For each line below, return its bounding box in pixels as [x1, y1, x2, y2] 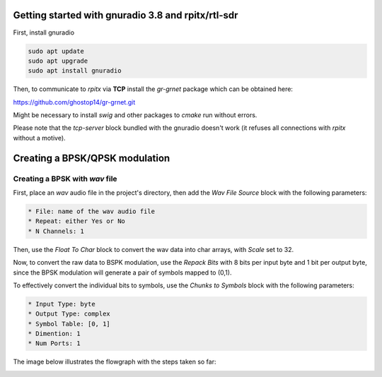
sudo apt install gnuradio [28, 67, 122, 75]
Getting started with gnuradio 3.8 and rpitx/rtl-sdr [13, 9, 238, 21]
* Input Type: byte [28, 300, 95, 308]
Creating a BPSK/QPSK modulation [13, 152, 170, 164]
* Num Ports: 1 [28, 340, 81, 347]
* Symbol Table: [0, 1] [28, 320, 111, 328]
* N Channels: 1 [28, 227, 85, 235]
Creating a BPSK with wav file [13, 174, 117, 184]
